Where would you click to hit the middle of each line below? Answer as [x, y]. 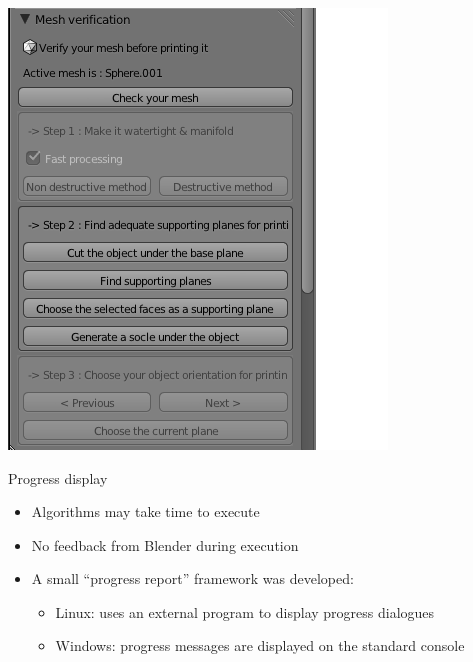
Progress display [58, 477]
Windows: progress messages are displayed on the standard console [260, 645]
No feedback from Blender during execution [165, 544]
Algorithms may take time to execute [145, 511]
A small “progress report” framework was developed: [192, 578]
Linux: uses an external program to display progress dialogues [245, 611]
